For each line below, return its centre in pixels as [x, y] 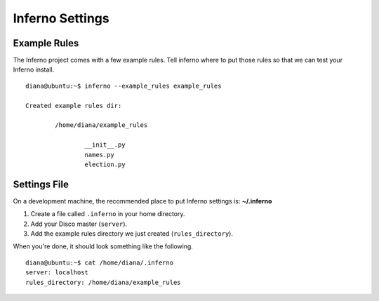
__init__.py [105, 145]
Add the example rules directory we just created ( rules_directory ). [132, 234]
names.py [100, 155]
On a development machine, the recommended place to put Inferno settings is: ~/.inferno [142, 201]
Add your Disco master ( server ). [79, 224]
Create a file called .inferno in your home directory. [108, 214]
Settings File [41, 184]
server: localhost [57, 273]
